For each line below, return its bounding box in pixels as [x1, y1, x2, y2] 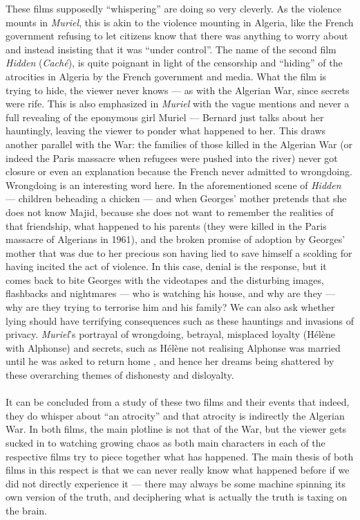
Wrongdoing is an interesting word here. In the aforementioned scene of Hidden [6, 177, 341, 192]
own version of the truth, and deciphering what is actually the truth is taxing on [6, 490, 348, 504]
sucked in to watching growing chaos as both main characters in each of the [6, 436, 325, 449]
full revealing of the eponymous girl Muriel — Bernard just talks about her [6, 109, 324, 124]
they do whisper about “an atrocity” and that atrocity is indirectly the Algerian [6, 408, 345, 422]
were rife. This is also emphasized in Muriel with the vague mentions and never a [6, 96, 350, 111]
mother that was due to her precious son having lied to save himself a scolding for [6, 245, 352, 260]
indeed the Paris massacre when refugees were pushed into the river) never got [6, 150, 338, 165]
